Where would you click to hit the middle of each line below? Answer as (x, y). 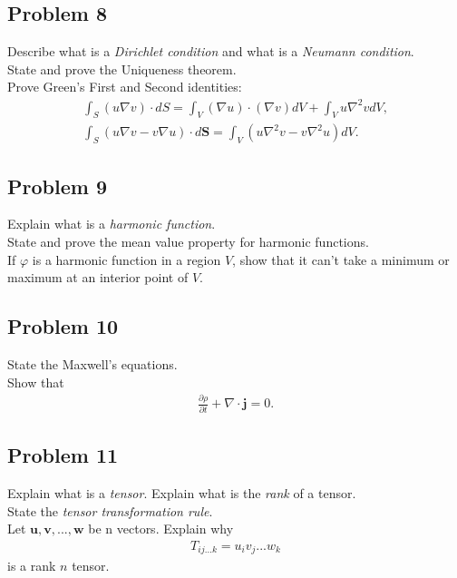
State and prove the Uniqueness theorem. (122, 69)
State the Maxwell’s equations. (92, 363)
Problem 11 (63, 455)
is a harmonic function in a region (126, 259)
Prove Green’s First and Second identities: (125, 87)
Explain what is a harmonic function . (112, 224)
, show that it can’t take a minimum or (341, 259)
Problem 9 (57, 186)
